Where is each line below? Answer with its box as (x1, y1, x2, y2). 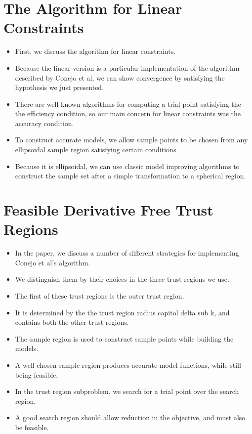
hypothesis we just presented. (15, 82, 104, 92)
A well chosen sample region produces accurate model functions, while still (15, 359, 241, 370)
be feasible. (15, 422, 49, 432)
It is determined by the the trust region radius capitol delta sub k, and (15, 307, 230, 317)
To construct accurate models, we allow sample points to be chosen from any (15, 134, 248, 145)
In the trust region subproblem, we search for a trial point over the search (15, 386, 239, 396)
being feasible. (15, 369, 58, 380)
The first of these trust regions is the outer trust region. (15, 290, 184, 301)
